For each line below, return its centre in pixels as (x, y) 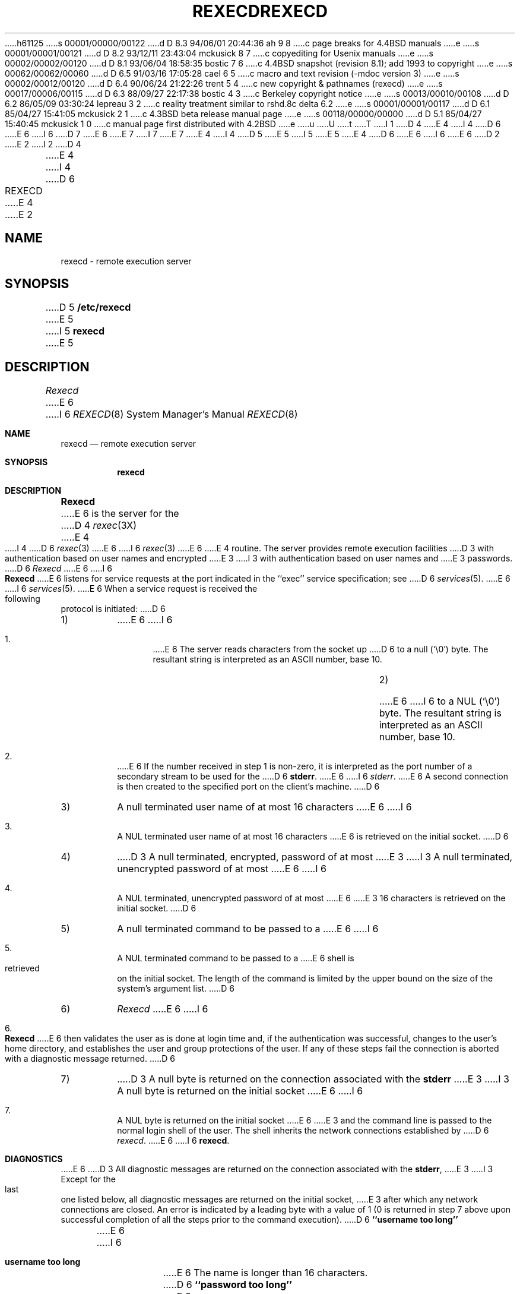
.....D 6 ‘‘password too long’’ (227, 1285)
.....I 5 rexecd (75, 331)
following (23, 599)
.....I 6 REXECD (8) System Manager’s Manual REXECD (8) (172, 414)
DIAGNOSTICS (34, 1159)
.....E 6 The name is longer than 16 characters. (265, 1273)
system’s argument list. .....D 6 (176, 989)
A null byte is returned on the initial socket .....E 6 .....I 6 (240, 1091)
